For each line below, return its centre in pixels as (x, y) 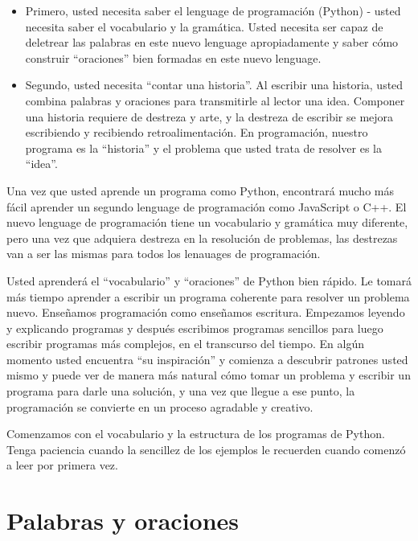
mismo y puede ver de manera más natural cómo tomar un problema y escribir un (209, 375)
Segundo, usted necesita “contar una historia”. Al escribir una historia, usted (214, 85)
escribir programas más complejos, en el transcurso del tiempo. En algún (185, 344)
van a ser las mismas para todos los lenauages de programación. (164, 254)
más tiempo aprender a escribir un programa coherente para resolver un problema (208, 296)
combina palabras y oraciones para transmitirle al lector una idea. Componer (215, 100)
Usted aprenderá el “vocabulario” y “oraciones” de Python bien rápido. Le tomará (209, 280)
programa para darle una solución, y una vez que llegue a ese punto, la (181, 391)
